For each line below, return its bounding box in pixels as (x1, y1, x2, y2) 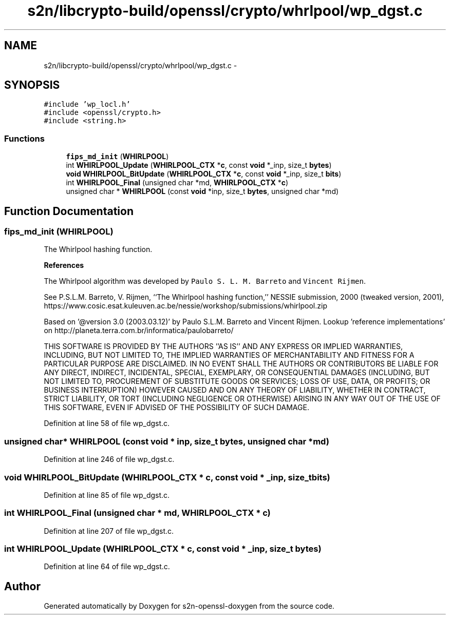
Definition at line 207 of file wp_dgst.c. (44, 526, 174, 535)
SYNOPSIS (4, 79, 60, 92)
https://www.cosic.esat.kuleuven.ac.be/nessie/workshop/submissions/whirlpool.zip (44, 301, 327, 311)
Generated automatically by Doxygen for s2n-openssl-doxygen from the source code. (44, 602, 334, 611)
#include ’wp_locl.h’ (44, 100, 130, 109)
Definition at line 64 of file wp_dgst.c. (44, 562, 170, 571)
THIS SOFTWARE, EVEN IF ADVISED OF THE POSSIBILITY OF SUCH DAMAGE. (44, 403, 309, 412)
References (44, 261, 84, 270)
